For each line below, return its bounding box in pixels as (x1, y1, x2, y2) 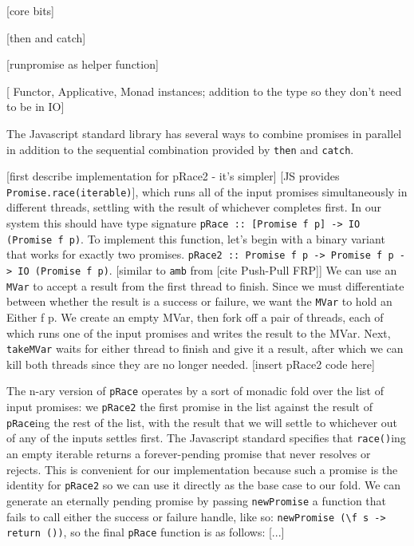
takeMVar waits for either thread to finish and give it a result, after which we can (6, 340, 404, 357)
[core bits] (6, 2, 55, 18)
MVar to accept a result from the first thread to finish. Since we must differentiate (6, 277, 404, 294)
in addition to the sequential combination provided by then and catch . (6, 140, 354, 157)
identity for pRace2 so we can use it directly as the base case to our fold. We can (6, 477, 401, 493)
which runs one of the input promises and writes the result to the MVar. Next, (6, 324, 391, 341)
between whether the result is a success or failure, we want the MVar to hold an (6, 293, 392, 310)
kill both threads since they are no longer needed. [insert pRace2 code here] (6, 355, 375, 372)
